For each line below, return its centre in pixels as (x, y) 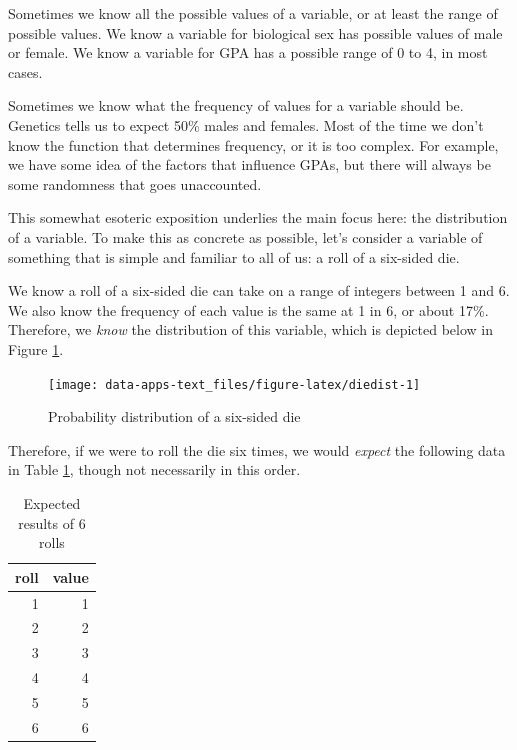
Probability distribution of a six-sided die (174, 416)
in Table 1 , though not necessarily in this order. (154, 469)
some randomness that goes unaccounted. (135, 183)
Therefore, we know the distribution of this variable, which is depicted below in (250, 329)
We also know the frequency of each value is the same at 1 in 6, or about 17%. (248, 309)
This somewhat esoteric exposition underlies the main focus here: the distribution (258, 217)
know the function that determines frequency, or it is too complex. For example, (253, 144)
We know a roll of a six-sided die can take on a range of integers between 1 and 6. (259, 290)
